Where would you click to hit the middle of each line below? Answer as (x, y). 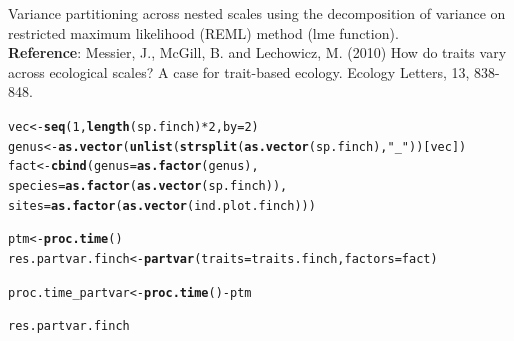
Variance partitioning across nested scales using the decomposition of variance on (257, 13)
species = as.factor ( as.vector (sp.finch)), (148, 185)
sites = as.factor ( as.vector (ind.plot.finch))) (162, 205)
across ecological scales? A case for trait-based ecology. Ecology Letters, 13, (239, 71)
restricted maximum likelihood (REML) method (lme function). (203, 32)
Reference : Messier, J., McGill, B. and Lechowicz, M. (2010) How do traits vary (257, 52)
